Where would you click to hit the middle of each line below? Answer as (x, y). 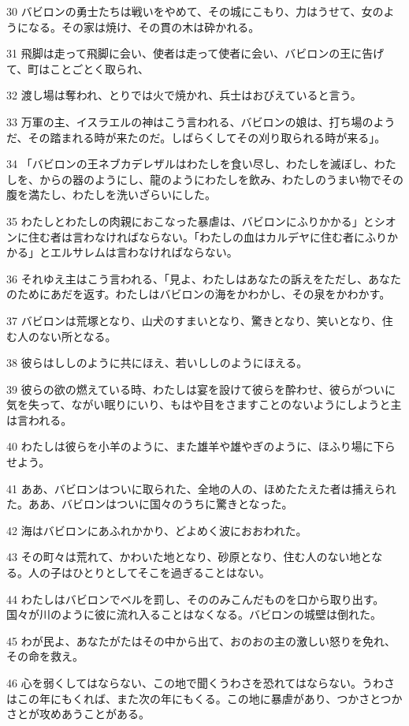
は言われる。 (39, 419)
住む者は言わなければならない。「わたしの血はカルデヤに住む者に (196, 236)
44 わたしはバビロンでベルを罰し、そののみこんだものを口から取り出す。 (195, 599)
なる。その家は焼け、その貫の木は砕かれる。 (144, 26)
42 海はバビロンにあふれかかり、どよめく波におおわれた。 (157, 530)
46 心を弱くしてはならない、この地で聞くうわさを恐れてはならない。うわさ (201, 683)
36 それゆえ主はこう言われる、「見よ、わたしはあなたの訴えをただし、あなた (204, 278)
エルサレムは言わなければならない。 (144, 252)
